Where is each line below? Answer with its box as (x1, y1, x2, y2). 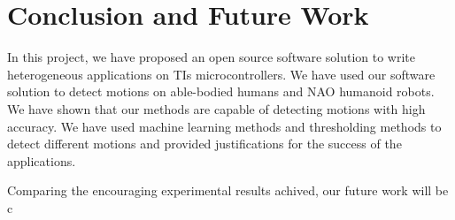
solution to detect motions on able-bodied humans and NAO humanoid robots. (7, 82, 435, 101)
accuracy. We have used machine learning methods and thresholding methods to (7, 117, 442, 135)
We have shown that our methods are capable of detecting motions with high (7, 99, 426, 118)
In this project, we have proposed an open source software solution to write (7, 48, 416, 66)
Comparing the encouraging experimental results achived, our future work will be (7, 181, 449, 200)
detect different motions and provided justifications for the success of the (7, 134, 402, 153)
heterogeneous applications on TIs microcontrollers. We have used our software (7, 64, 436, 83)
